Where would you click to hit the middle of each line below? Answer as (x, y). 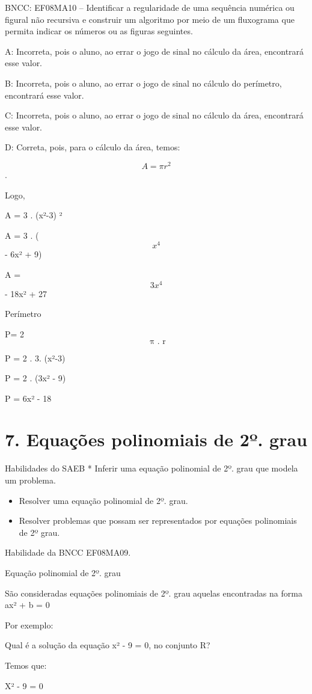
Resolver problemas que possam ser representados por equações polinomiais (158, 520)
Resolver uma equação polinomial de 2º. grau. (103, 500)
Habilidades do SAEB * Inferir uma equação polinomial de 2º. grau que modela (151, 468)
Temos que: (26, 665)
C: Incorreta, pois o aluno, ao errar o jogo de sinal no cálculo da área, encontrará (154, 115)
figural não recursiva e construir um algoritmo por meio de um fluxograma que (150, 19)
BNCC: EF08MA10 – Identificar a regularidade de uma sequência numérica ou (150, 7)
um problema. (30, 480)
